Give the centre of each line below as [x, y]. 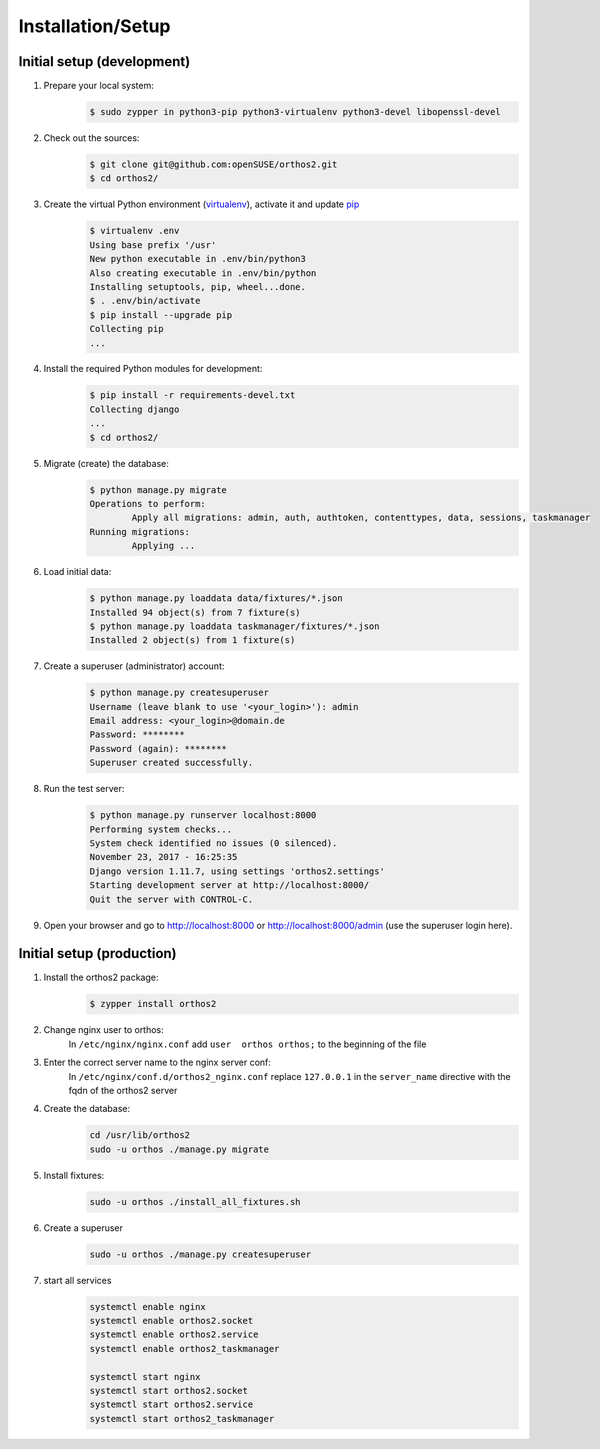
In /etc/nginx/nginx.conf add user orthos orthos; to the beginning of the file [247, 1044]
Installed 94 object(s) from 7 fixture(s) [195, 612]
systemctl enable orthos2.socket [171, 1321]
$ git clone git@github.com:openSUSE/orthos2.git [213, 164]
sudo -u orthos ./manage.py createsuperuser [200, 1254]
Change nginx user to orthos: [103, 1030]
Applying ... [163, 546]
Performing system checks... [161, 829]
